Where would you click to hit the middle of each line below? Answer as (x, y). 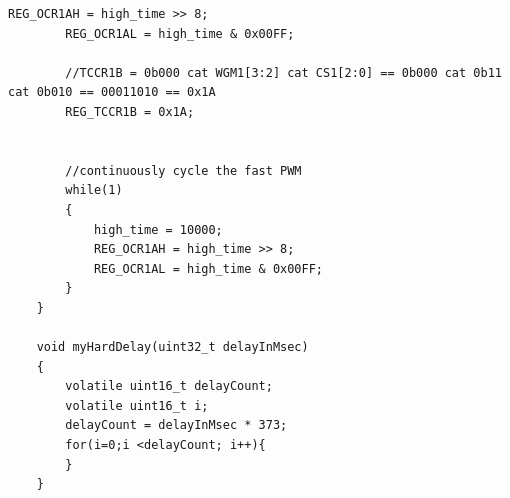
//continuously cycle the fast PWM (183, 170)
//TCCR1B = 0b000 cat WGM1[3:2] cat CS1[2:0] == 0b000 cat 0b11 (283, 72)
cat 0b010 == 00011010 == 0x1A (112, 92)
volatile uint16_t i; (137, 405)
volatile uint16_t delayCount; (169, 386)
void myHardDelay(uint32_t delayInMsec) (172, 347)
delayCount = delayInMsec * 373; (176, 425)
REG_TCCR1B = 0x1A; (130, 111)
